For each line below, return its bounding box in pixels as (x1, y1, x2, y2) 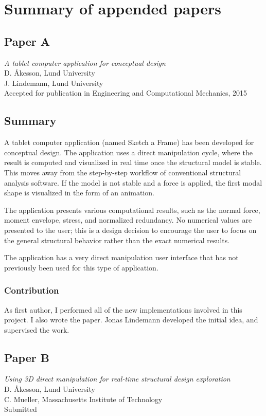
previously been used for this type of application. (4, 262, 158, 273)
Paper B (4, 349, 49, 365)
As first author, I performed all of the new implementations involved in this (4, 304, 242, 315)
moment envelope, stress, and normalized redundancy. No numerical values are (4, 214, 252, 225)
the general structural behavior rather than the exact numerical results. (4, 234, 230, 245)
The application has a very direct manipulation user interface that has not (4, 252, 239, 263)
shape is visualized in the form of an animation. (4, 187, 154, 198)
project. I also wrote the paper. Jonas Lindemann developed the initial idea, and (4, 314, 258, 325)
